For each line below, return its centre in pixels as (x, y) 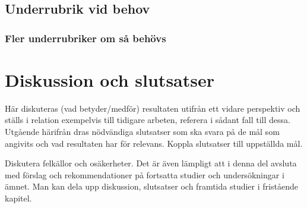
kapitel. (18, 198)
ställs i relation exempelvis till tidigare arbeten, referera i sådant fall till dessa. (148, 120)
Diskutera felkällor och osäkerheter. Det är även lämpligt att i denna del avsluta (151, 163)
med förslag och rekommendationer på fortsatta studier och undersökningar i (145, 174)
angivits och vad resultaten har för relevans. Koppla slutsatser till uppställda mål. (154, 143)
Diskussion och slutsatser (110, 79)
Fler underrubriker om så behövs (86, 38)
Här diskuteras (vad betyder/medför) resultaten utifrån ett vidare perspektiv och (153, 108)
